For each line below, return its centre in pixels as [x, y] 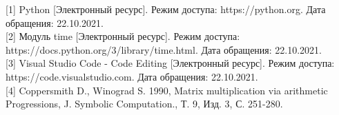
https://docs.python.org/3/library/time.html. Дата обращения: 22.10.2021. [164, 49]
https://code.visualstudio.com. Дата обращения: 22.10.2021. [132, 76]
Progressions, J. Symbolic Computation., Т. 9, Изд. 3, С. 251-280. [144, 104]
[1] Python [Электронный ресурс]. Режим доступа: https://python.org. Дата [166, 9]
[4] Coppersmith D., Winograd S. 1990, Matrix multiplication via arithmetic [167, 90]
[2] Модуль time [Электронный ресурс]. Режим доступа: [123, 36]
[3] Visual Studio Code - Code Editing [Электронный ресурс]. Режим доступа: [170, 63]
